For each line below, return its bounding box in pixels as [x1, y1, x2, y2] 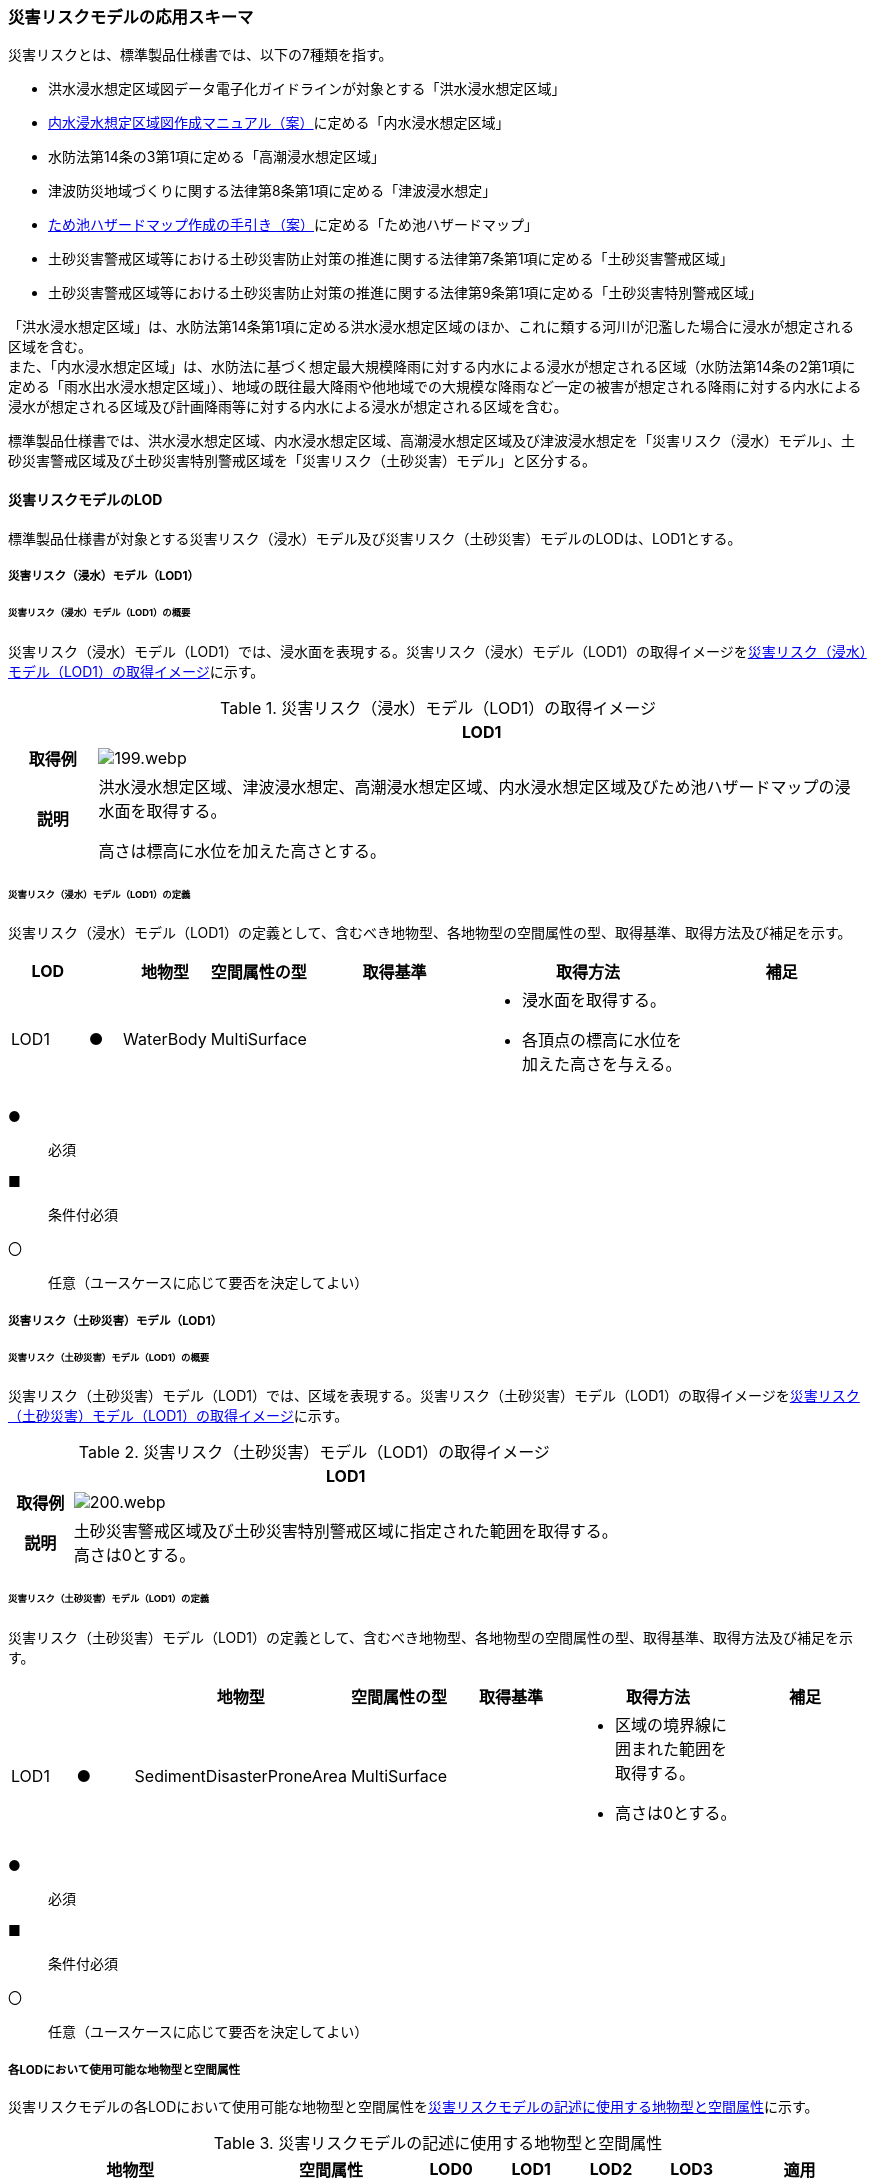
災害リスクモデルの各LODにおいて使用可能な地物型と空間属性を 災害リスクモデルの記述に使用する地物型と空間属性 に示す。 [8, 2097, 819, 2115]
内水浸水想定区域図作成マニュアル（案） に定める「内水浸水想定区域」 [48, 114, 510, 132]
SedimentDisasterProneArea [134, 1766, 347, 1787]
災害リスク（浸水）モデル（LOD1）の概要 [8, 606, 191, 618]
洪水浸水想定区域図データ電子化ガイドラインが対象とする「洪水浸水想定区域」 [48, 80, 566, 98]
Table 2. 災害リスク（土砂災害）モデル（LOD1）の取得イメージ [78, 1442, 550, 1463]
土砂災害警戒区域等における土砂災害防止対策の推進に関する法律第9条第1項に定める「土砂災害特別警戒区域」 [48, 284, 763, 302]
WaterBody [123, 1029, 207, 1050]
